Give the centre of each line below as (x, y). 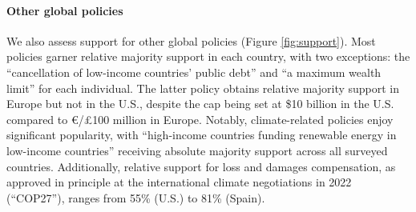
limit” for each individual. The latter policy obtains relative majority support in (203, 88)
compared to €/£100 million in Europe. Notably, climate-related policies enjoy (200, 119)
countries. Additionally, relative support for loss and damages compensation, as (201, 166)
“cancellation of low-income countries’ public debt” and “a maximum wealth (194, 72)
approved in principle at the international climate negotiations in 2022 (179, 182)
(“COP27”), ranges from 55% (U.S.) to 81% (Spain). (136, 197)
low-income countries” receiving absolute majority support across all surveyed (197, 150)
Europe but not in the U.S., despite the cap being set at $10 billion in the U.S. (200, 104)
